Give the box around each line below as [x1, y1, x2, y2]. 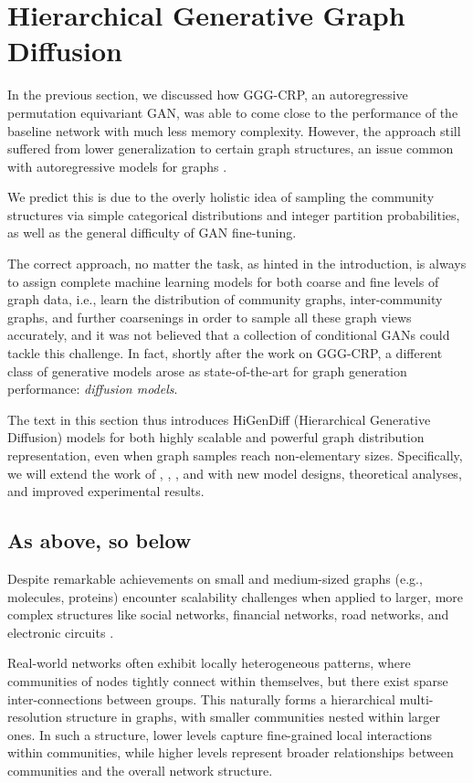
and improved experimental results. [7, 481, 205, 501]
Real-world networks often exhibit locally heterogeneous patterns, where [7, 653, 411, 672]
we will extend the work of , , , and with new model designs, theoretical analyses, [7, 463, 462, 482]
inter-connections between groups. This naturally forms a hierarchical [7, 689, 395, 708]
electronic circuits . [7, 622, 114, 641]
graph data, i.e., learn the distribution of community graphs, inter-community [7, 290, 443, 309]
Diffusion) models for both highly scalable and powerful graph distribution [7, 428, 425, 447]
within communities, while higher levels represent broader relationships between [7, 743, 454, 762]
